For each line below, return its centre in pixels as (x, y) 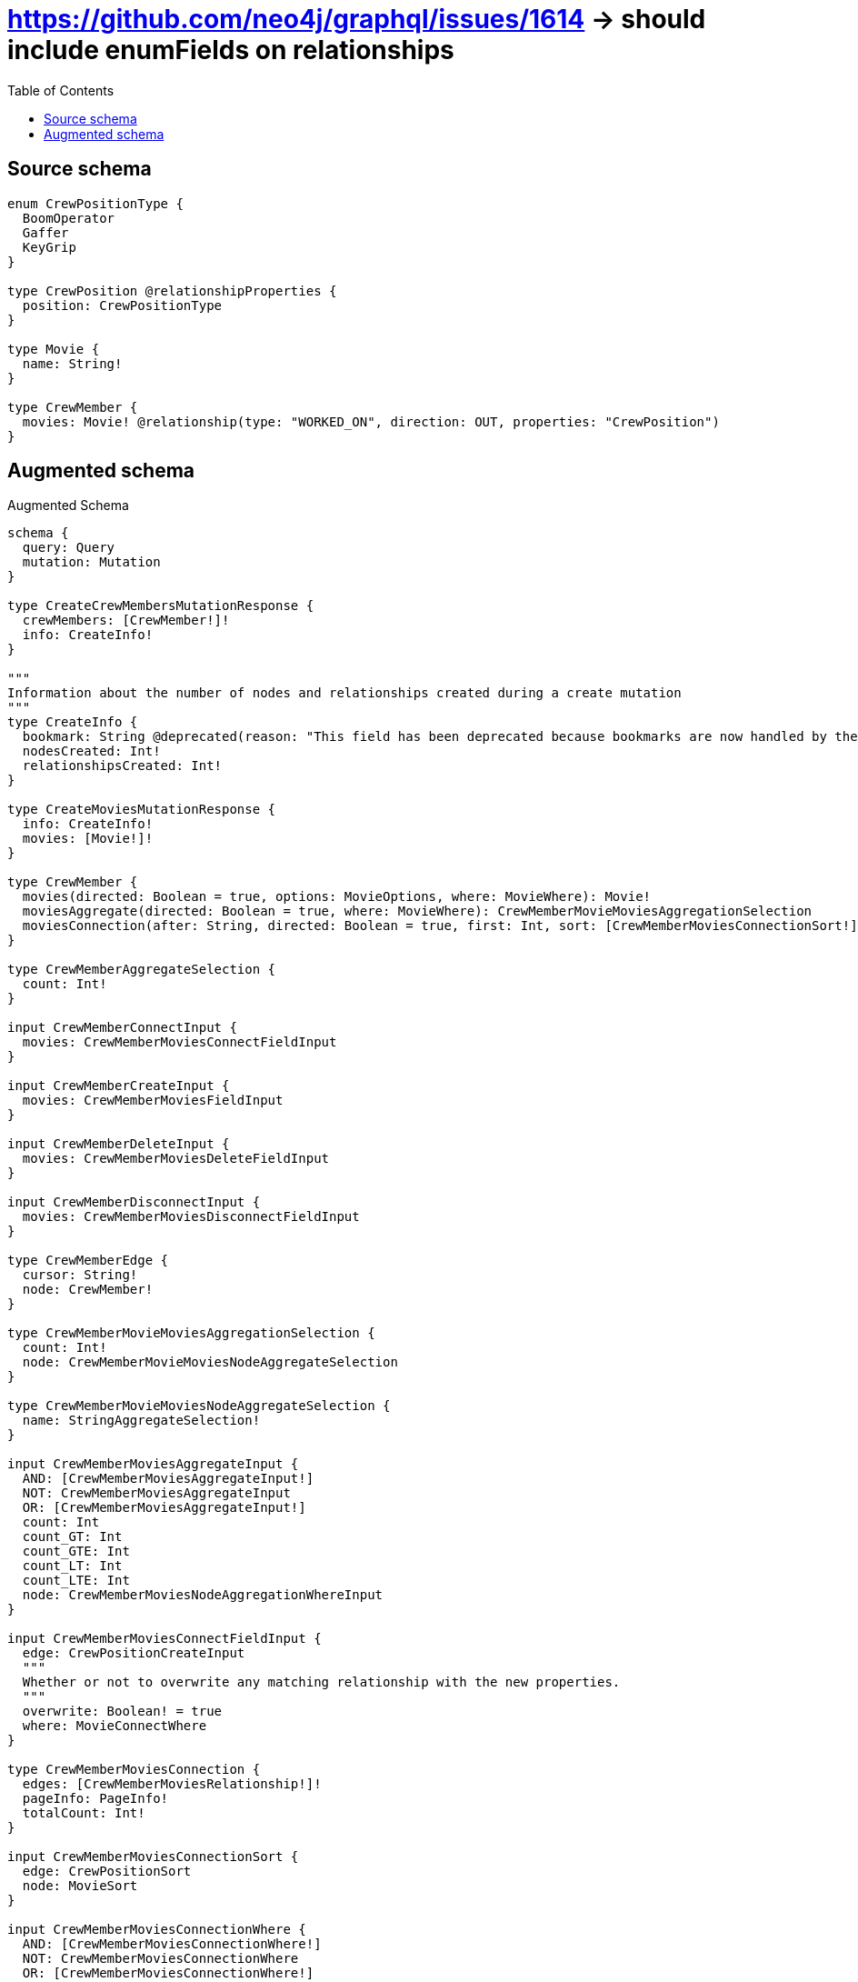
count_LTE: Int (76, 1581)
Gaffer (45, 232)
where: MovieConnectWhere (115, 1726)
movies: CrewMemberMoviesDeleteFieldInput (176, 1159)
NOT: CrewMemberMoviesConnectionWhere (160, 1959)
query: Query (69, 548)
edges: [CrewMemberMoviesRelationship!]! (172, 1784)
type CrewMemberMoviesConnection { (134, 1770)
